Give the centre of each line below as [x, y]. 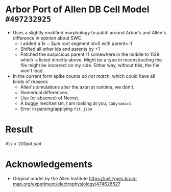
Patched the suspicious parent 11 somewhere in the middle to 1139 [90, 54]
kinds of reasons [30, 81]
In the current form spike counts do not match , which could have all [84, 76]
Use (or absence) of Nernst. [50, 98]
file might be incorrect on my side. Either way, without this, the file [90, 65]
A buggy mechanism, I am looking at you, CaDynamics [76, 103]
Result [19, 130]
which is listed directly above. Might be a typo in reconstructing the [91, 59]
